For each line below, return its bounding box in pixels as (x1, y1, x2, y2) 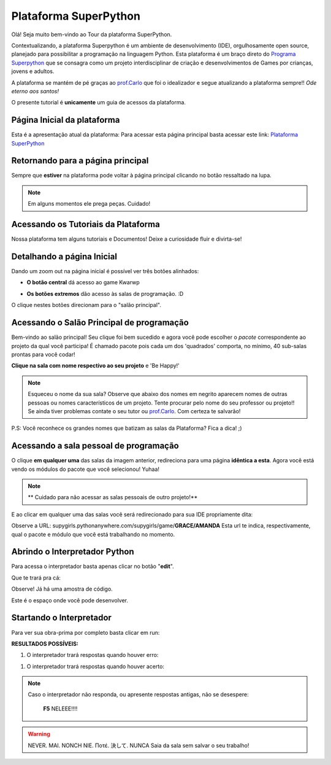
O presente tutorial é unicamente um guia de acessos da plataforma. (11, 99, 186, 106)
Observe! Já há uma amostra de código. (11, 585, 113, 592)
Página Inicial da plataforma (11, 115, 120, 125)
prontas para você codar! (11, 351, 75, 358)
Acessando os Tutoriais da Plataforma (11, 219, 161, 230)
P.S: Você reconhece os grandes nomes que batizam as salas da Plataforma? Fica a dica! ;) (11, 424, 242, 432)
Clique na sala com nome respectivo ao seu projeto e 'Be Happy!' (11, 362, 180, 370)
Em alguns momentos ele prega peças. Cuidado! (28, 200, 151, 208)
